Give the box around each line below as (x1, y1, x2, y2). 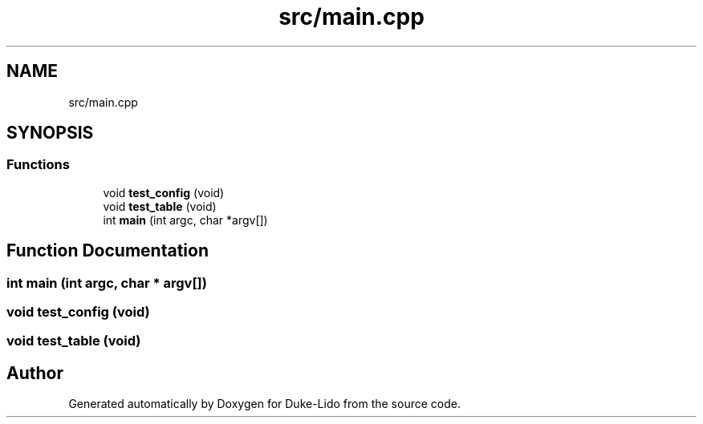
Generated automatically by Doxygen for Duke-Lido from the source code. (68, 397, 461, 411)
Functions (6, 156, 70, 173)
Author (6, 362, 63, 383)
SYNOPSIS (6, 123, 94, 143)
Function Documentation (6, 240, 209, 261)
